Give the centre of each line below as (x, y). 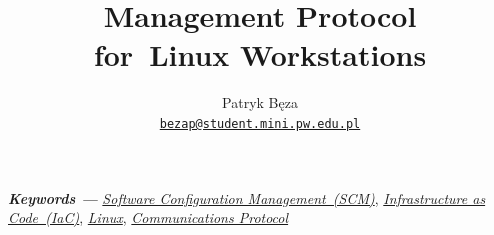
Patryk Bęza (260, 102)
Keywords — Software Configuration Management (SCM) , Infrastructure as (247, 197)
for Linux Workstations (260, 54)
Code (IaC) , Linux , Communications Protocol (148, 217)
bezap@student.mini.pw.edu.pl (260, 123)
